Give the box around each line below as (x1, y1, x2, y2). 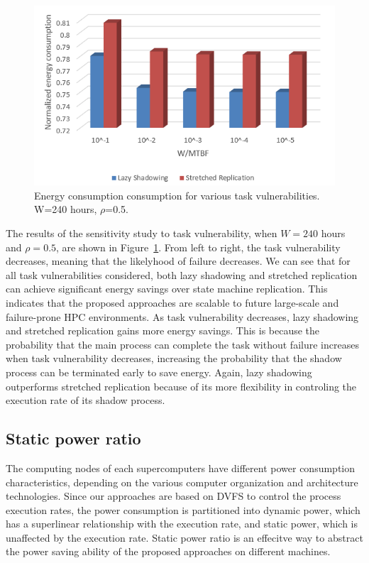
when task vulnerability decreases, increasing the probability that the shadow (6, 351, 342, 366)
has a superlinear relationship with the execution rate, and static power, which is (6, 516, 358, 531)
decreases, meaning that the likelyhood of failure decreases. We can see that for (6, 253, 351, 268)
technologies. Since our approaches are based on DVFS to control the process (6, 488, 341, 503)
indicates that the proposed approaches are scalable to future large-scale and (6, 295, 339, 310)
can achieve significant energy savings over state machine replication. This (6, 281, 328, 296)
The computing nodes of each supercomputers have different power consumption (6, 460, 355, 475)
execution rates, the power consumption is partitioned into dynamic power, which (6, 502, 360, 517)
